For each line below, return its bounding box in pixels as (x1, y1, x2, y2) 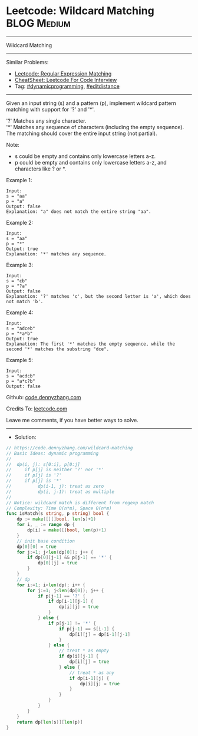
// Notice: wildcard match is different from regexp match (6, 500, 154, 505)
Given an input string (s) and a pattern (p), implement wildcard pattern (6, 99, 177, 107)
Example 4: (6, 308, 34, 316)
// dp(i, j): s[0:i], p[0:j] (6, 461, 81, 467)
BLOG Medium (6, 17, 71, 30)
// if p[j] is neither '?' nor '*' (6, 467, 104, 473)
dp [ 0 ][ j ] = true (37, 560, 78, 566)
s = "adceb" (6, 326, 35, 331)
